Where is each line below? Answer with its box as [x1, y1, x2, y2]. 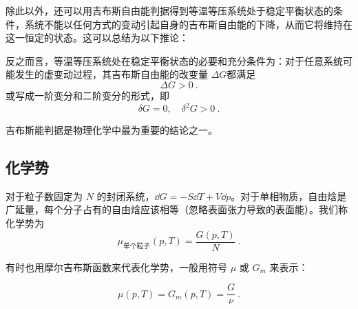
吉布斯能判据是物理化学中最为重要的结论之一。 [6, 123, 218, 137]
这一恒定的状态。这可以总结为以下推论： [6, 30, 189, 45]
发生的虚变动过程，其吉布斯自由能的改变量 [14, 67, 208, 81]
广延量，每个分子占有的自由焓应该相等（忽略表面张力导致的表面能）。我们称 [6, 202, 348, 217]
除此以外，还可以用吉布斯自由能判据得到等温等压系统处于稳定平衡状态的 [6, 3, 333, 17]
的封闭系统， [96, 188, 155, 203]
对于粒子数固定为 [6, 188, 83, 203]
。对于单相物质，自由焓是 [231, 188, 347, 203]
